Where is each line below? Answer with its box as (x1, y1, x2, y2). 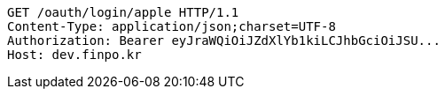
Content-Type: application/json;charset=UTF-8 (7, 19, 336, 33)
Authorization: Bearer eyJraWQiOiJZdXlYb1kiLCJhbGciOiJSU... (7, 33, 441, 48)
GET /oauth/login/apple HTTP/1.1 (7, 5, 239, 19)
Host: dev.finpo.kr (7, 48, 142, 62)
